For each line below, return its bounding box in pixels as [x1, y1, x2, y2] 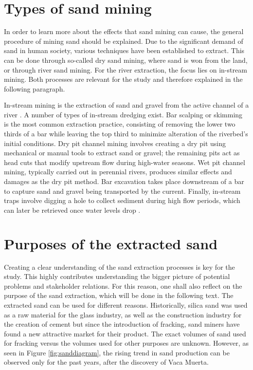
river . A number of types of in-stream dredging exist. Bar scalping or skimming [4, 109, 243, 119]
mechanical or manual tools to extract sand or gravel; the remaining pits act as [4, 148, 240, 158]
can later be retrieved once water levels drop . [4, 204, 141, 215]
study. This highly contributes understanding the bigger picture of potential [4, 271, 230, 281]
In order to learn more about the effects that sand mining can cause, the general [4, 26, 244, 37]
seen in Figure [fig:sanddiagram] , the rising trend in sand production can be [4, 347, 230, 357]
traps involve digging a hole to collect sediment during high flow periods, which [4, 195, 240, 205]
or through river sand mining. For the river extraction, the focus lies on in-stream [4, 64, 247, 74]
